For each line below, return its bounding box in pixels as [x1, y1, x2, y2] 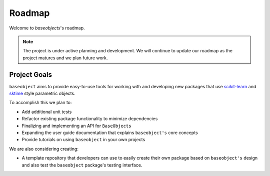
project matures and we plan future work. [22, 55, 108, 61]
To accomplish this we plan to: [9, 100, 72, 106]
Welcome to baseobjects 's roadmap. [9, 25, 85, 31]
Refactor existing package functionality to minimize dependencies [21, 116, 158, 122]
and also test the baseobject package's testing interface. [21, 162, 142, 168]
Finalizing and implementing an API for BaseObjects [21, 123, 131, 129]
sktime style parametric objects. [9, 90, 75, 97]
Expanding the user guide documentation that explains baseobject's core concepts [21, 130, 198, 136]
